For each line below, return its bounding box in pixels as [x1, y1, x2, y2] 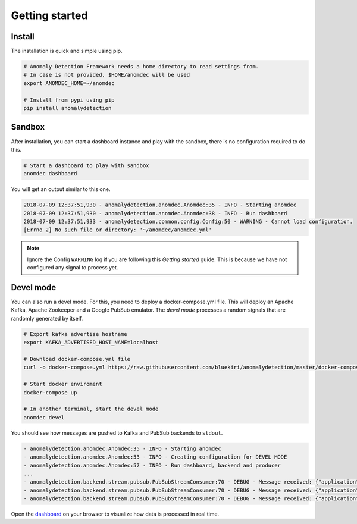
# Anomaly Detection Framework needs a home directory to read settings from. [23, 63, 259, 70]
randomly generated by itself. [11, 315, 83, 322]
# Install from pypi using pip [23, 96, 115, 103]
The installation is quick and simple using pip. [11, 48, 123, 55]
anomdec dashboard [23, 170, 77, 177]
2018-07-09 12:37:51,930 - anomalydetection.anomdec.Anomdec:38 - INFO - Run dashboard [23, 210, 287, 216]
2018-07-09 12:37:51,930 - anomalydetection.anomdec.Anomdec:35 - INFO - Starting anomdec [23, 202, 297, 208]
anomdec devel [23, 414, 65, 421]
